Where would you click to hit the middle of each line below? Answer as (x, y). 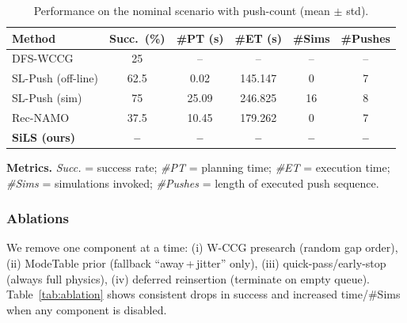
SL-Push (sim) (47, 98)
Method (34, 38)
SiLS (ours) (44, 137)
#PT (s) (200, 38)
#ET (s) (258, 38)
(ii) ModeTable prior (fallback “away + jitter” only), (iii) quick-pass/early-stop (196, 262)
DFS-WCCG (43, 58)
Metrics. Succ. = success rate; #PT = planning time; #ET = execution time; (198, 167)
